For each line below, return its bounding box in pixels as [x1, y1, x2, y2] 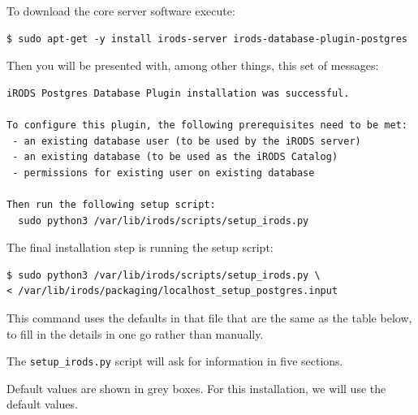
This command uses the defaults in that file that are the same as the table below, [6, 309, 412, 326]
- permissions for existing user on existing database [12, 166, 315, 179]
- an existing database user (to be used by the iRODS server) [12, 135, 361, 147]
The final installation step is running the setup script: [6, 239, 274, 256]
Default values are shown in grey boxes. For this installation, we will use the [6, 379, 386, 396]
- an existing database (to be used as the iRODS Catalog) [12, 151, 338, 163]
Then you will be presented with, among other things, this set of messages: [6, 57, 379, 74]
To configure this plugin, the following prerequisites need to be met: [6, 119, 407, 131]
